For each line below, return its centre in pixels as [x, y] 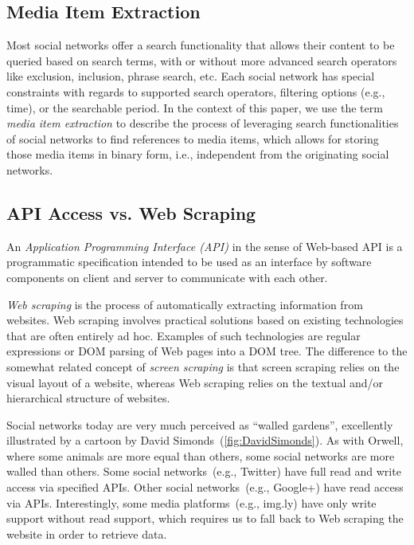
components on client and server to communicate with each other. [167, 277]
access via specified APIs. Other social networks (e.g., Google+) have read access [205, 487]
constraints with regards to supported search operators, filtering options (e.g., [196, 91]
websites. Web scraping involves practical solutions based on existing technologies [205, 320]
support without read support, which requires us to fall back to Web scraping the [205, 518]
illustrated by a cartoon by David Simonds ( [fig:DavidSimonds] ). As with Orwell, [205, 440]
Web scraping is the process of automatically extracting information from [185, 304]
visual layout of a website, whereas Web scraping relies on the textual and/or [195, 382]
